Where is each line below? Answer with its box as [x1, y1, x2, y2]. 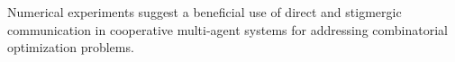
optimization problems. [7, 38, 134, 57]
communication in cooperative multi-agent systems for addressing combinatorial [7, 20, 448, 39]
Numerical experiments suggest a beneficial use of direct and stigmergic [7, 3, 402, 21]
